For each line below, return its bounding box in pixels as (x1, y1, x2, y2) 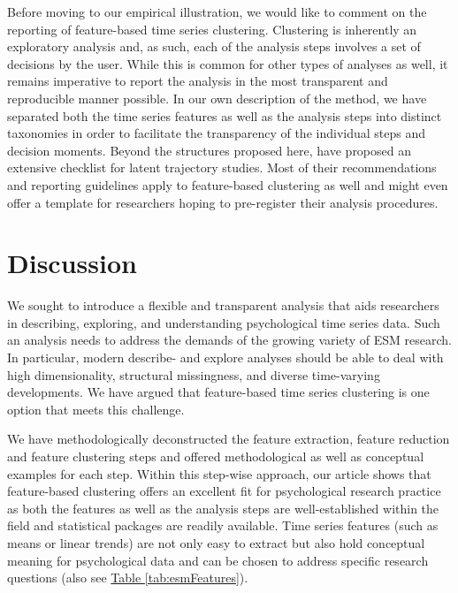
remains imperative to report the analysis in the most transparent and (7, 72, 388, 90)
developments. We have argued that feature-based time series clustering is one (7, 383, 430, 401)
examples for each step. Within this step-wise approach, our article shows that (7, 464, 431, 483)
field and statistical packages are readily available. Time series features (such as (7, 516, 439, 535)
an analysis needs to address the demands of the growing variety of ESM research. (7, 331, 452, 349)
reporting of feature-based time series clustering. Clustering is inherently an (7, 19, 417, 38)
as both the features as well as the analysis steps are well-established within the (7, 498, 439, 517)
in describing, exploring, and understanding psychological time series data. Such (7, 313, 440, 331)
